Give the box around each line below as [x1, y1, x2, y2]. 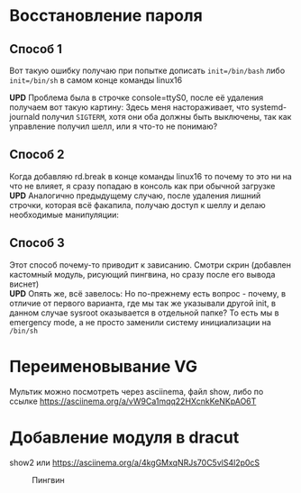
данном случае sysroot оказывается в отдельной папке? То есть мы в [9, 307, 279, 318]
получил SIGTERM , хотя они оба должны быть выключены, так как [41, 112, 292, 122]
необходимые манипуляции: [9, 209, 120, 220]
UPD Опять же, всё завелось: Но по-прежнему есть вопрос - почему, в [9, 288, 287, 298]
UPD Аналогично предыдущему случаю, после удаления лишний [9, 190, 261, 201]
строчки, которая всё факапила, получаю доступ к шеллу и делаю [9, 199, 266, 210]
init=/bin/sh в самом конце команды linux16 [9, 75, 183, 86]
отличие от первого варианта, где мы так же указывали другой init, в [9, 297, 277, 308]
